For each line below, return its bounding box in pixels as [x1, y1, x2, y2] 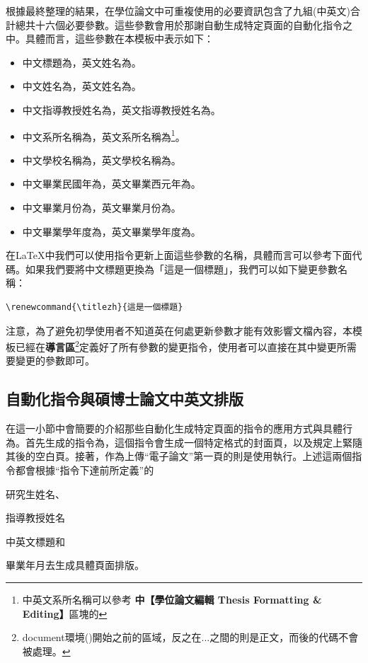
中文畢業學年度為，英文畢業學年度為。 [22, 224, 201, 238]
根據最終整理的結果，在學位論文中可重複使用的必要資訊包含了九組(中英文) [6, 4, 350, 18]
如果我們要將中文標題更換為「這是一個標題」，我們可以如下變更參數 [25, 261, 338, 276]
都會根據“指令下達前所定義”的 [15, 462, 154, 477]
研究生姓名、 [6, 486, 65, 501]
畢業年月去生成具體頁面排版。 [6, 558, 144, 572]
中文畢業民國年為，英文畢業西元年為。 [22, 176, 201, 191]
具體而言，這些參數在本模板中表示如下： [25, 31, 214, 46]
